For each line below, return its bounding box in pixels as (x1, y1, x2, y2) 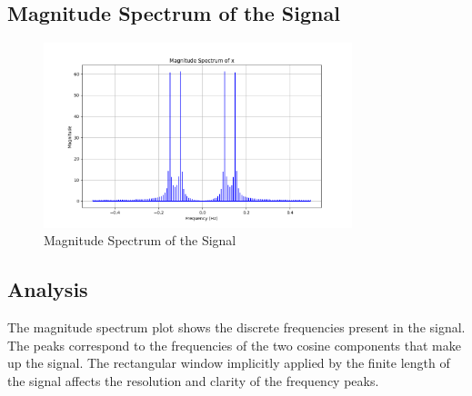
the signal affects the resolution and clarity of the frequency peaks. (7, 371, 379, 390)
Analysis (7, 275, 88, 303)
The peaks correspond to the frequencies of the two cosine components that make (7, 335, 461, 354)
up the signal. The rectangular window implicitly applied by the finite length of (7, 353, 450, 372)
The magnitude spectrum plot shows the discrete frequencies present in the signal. (7, 318, 466, 337)
